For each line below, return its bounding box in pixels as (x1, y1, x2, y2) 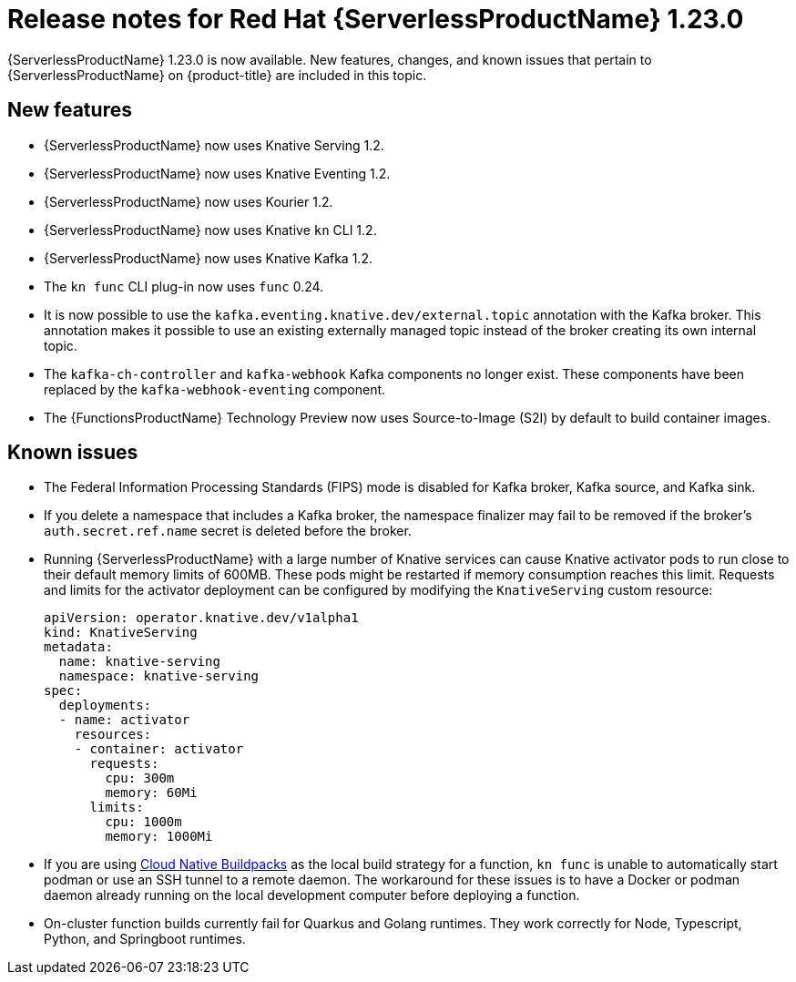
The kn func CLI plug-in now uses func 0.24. (44, 278, 324, 294)
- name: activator (58, 712, 190, 728)
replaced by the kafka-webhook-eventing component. (44, 381, 386, 397)
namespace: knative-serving (58, 669, 260, 684)
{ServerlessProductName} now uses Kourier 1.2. (44, 193, 333, 210)
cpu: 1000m (105, 814, 182, 830)
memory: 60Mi (105, 785, 198, 801)
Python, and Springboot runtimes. (44, 931, 246, 947)
